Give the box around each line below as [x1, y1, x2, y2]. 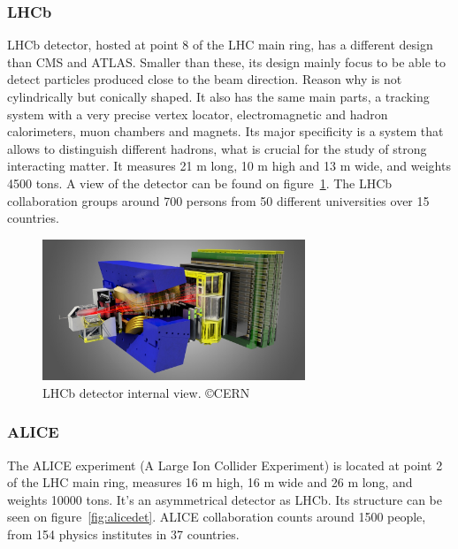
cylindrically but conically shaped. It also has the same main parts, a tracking [7, 88, 430, 105]
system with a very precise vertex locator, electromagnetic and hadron [7, 104, 388, 123]
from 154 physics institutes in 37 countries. [7, 524, 240, 543]
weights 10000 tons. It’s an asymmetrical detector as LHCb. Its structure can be [7, 490, 442, 508]
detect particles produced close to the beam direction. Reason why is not [7, 70, 402, 88]
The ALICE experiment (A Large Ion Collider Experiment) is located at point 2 [7, 455, 443, 474]
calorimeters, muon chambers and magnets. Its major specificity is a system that [7, 122, 444, 141]
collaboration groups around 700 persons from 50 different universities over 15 [7, 191, 430, 210]
